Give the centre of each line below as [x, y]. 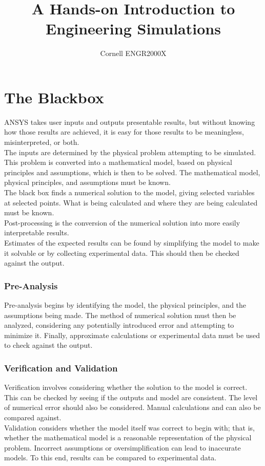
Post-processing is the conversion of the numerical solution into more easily [122, 222]
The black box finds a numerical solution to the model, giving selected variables [129, 192]
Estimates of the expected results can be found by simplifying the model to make [132, 242]
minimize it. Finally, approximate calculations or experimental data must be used [132, 335]
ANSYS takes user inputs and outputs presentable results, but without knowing [130, 122]
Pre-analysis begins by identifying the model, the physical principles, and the [125, 304]
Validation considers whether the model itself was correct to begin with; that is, [129, 427]
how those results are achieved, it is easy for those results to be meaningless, [124, 132]
